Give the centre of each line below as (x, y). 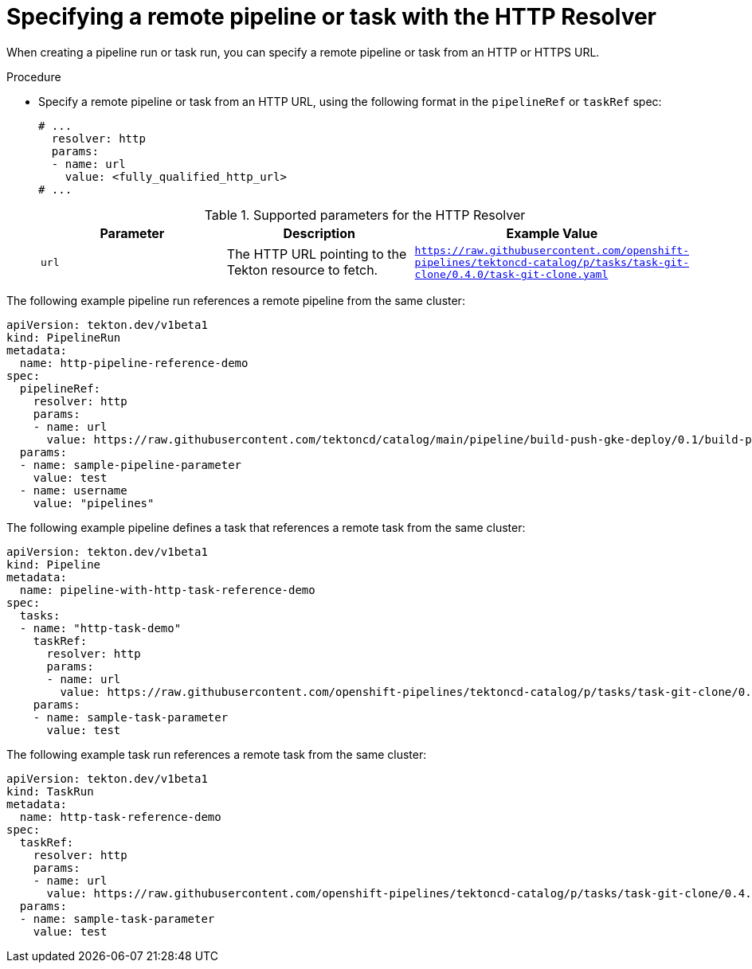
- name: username (73, 490)
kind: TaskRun (50, 791)
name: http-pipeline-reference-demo (134, 363)
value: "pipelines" (94, 503)
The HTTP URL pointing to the (317, 254)
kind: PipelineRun (64, 337)
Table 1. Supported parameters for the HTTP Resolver (365, 215)
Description (319, 233)
